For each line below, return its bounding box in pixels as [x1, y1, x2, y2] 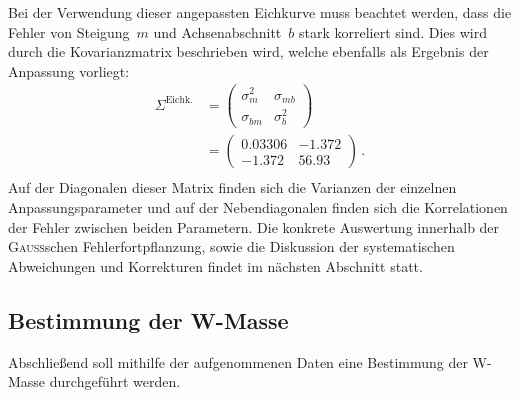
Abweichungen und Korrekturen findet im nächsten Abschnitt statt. [8, 255, 423, 276]
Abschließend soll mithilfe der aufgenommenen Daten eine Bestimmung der [8, 351, 468, 372]
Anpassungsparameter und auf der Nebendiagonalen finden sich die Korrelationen [8, 196, 508, 217]
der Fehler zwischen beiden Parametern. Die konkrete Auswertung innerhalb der [8, 216, 500, 237]
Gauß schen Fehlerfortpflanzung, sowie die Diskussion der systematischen [8, 236, 455, 257]
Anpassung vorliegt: [8, 60, 130, 81]
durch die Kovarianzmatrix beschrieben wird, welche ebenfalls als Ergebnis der [8, 41, 489, 62]
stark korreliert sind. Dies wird [298, 21, 488, 42]
